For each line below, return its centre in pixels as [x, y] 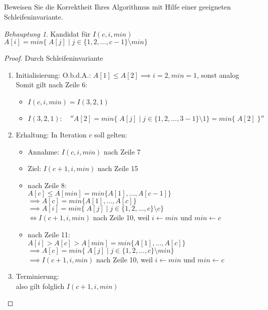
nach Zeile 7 [122, 151]
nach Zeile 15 [118, 168]
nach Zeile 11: [49, 234]
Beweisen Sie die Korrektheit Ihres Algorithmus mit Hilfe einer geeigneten [117, 7]
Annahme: [44, 151]
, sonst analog [218, 74]
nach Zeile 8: [47, 185]
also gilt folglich [40, 286]
